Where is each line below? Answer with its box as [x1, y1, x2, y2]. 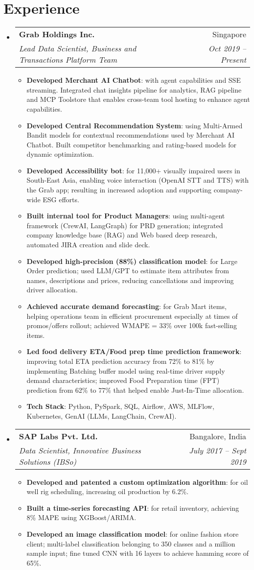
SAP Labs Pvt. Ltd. [19, 430, 98, 442]
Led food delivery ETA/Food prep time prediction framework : [26, 346, 242, 356]
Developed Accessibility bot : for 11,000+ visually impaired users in [26, 165, 240, 175]
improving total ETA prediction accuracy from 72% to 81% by [26, 356, 214, 366]
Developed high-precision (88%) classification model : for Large [26, 256, 238, 266]
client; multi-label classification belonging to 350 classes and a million [26, 538, 235, 548]
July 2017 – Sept [189, 444, 246, 456]
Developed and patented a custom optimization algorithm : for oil [26, 476, 248, 487]
